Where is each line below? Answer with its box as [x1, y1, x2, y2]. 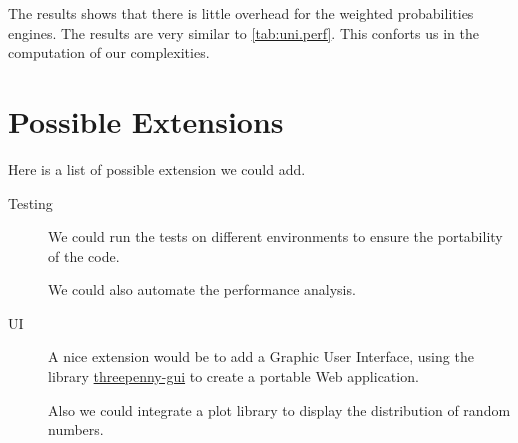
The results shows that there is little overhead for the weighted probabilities [8, 3, 474, 23]
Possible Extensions [8, 100, 284, 141]
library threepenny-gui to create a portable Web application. [48, 366, 419, 387]
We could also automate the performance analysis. [48, 279, 356, 300]
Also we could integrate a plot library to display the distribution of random [48, 399, 511, 420]
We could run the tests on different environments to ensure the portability [48, 226, 503, 247]
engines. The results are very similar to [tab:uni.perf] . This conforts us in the [8, 22, 479, 43]
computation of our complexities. [8, 42, 210, 63]
